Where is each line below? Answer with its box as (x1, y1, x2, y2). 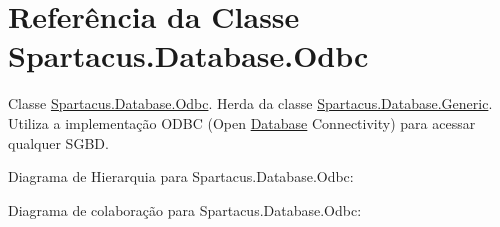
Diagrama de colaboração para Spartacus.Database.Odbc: (8, 199, 362, 220)
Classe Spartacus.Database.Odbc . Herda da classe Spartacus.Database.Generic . (8, 93, 493, 114)
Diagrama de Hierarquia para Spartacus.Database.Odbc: (8, 166, 354, 187)
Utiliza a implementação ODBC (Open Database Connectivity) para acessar (8, 112, 476, 133)
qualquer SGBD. (8, 132, 109, 153)
